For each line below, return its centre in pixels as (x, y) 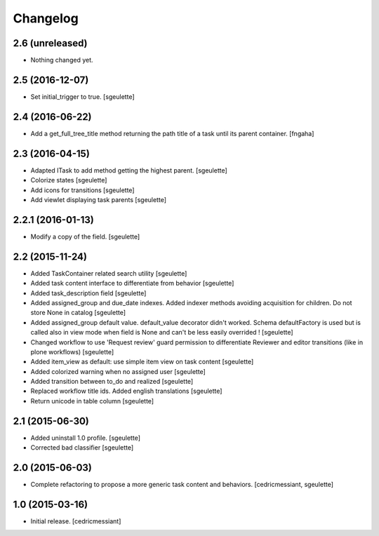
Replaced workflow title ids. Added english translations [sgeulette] (126, 391)
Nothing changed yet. (62, 60)
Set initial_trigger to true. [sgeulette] (82, 96)
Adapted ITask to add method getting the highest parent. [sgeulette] (129, 170)
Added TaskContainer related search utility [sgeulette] (109, 273)
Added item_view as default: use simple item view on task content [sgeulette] (142, 362)
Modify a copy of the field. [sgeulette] (85, 236)
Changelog (46, 18)
